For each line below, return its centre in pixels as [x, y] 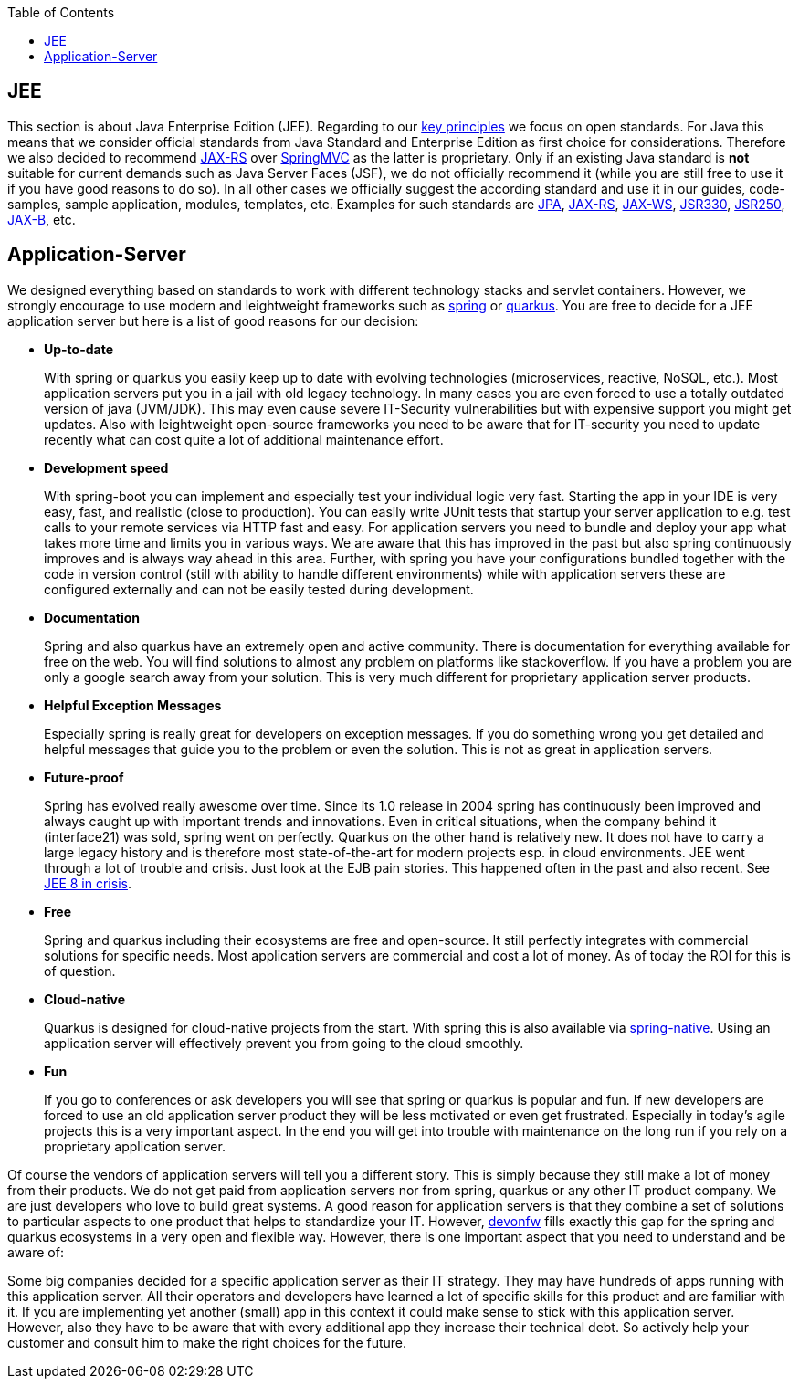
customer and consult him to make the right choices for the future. [207, 1342]
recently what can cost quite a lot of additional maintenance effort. [244, 439]
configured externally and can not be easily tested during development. [259, 589]
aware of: [36, 1252]
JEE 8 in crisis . [88, 883]
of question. [80, 971]
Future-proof [84, 777]
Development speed [106, 467]
